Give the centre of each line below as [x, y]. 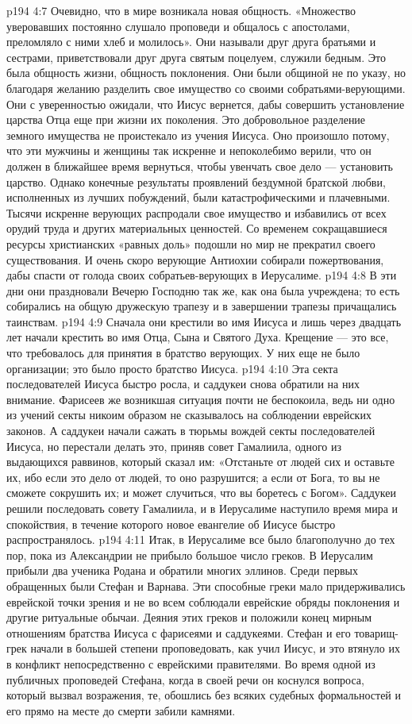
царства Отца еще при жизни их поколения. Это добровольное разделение [186, 119]
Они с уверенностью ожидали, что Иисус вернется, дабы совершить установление [206, 104]
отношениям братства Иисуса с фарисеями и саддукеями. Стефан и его [179, 632]
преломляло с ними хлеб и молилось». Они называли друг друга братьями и [191, 42]
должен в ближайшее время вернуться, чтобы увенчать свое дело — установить [200, 166]
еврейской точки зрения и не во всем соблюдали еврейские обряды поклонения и [203, 601]
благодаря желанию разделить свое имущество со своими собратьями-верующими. [206, 88]
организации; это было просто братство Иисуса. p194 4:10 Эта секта [172, 368]
